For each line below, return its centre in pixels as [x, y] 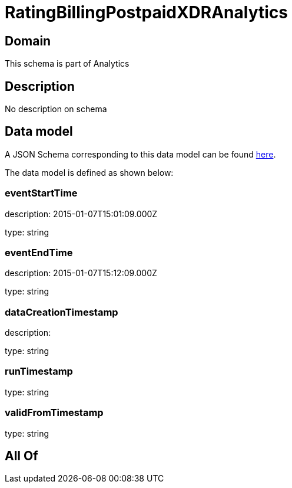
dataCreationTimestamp [62, 312]
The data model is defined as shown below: [89, 172]
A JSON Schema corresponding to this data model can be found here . [140, 154]
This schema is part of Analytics [67, 64]
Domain [28, 41]
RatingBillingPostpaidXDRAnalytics [146, 12]
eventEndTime [39, 252]
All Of [21, 456]
